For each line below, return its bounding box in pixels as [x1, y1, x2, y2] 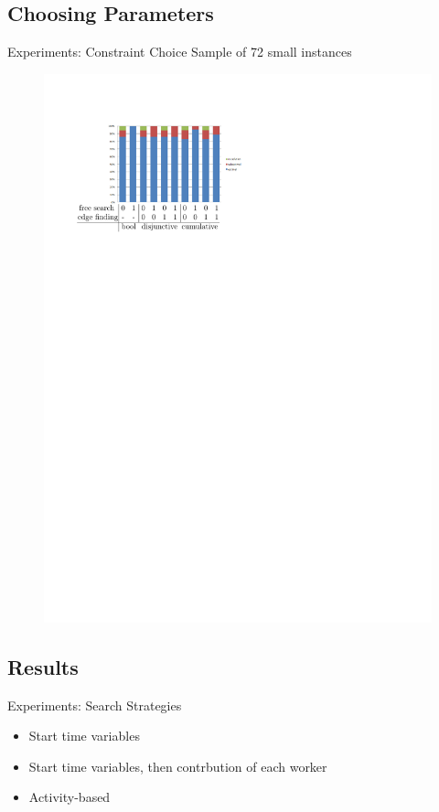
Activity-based [28, 787, 111, 807]
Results [7, 652, 79, 680]
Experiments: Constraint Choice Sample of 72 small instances [7, 42, 352, 61]
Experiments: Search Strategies [7, 695, 182, 714]
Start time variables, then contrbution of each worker [28, 756, 327, 775]
